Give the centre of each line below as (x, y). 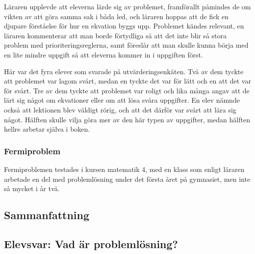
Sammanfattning (47, 215)
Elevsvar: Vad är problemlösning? (91, 243)
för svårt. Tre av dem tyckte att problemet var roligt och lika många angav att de (127, 90)
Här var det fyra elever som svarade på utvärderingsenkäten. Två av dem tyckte (124, 71)
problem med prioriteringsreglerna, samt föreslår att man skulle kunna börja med (126, 45)
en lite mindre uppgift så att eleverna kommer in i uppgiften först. (103, 54)
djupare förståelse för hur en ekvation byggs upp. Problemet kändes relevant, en (124, 26)
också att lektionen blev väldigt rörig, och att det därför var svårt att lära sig (120, 109)
